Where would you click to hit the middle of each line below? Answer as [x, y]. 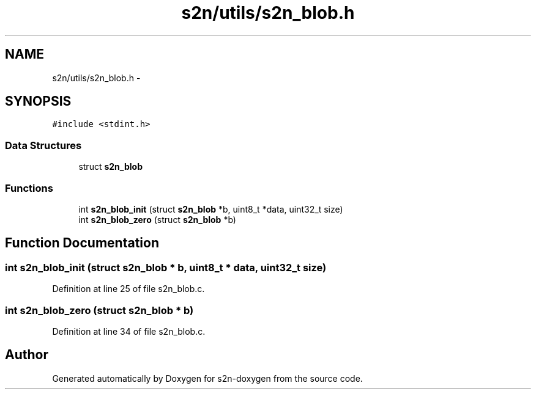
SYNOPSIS [38, 101]
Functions [29, 188]
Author [27, 355]
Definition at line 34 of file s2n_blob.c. [129, 331]
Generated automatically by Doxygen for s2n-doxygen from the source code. [207, 378]
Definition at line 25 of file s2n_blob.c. [128, 289]
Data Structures [43, 145]
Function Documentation [82, 243]
